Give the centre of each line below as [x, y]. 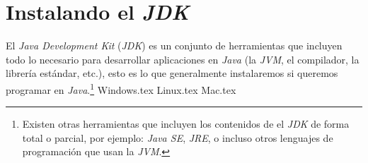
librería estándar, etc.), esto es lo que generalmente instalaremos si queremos [172, 73]
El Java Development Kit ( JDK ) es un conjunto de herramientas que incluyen [174, 46]
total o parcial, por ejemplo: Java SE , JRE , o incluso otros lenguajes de [178, 137]
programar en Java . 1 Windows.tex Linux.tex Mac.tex [121, 88]
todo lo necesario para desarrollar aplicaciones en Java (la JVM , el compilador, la [183, 59]
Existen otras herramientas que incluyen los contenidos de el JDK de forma [186, 124]
